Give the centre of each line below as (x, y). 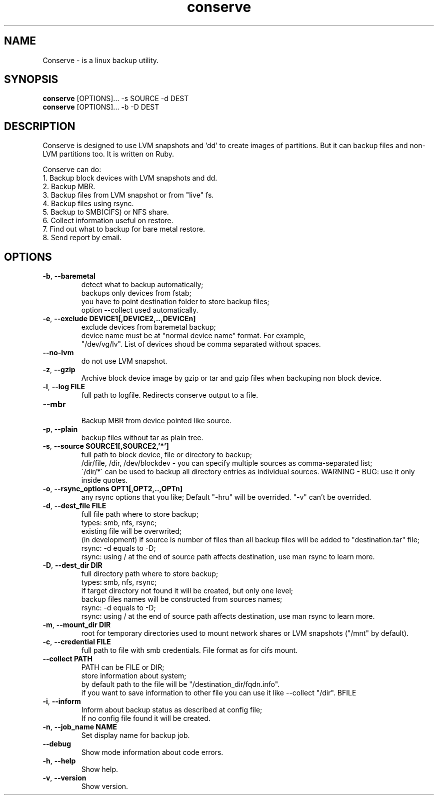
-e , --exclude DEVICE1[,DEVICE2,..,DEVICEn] (119, 319)
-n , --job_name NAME (80, 727)
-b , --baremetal (69, 276)
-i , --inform (62, 701)
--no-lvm (58, 353)
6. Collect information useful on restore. (108, 221)
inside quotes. (104, 480)
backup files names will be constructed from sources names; (182, 599)
